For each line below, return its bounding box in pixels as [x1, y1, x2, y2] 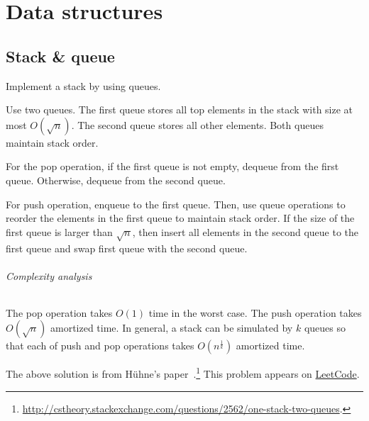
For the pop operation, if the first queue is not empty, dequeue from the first [6, 159, 339, 174]
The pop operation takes [6, 305, 113, 320]
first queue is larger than [6, 224, 113, 239]
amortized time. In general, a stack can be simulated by [50, 320, 293, 335]
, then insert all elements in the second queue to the [132, 224, 358, 239]
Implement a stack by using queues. [6, 78, 161, 93]
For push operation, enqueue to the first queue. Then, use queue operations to [6, 196, 346, 211]
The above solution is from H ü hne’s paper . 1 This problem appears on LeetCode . [6, 364, 360, 381]
